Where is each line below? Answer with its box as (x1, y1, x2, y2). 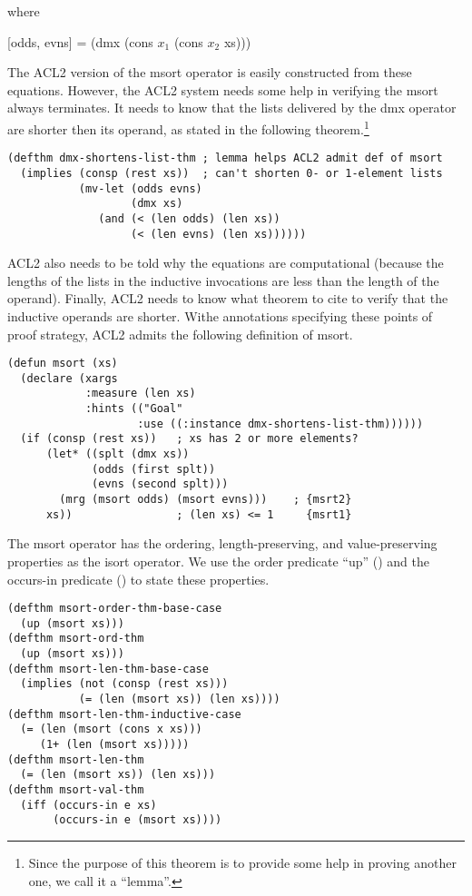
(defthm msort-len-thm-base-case (7, 662, 209, 675)
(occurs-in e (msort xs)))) (53, 813, 222, 827)
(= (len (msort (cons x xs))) (20, 723, 202, 736)
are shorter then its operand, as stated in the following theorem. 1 (7, 116, 369, 138)
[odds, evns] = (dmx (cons (7, 32, 153, 51)
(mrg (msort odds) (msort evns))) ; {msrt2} (59, 493, 352, 507)
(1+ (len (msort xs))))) (39, 738, 190, 752)
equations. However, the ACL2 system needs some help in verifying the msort (7, 80, 438, 99)
